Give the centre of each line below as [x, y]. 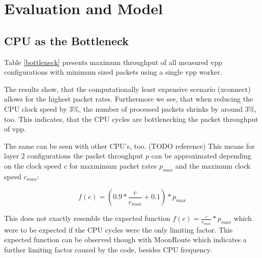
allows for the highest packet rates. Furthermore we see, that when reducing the [129, 99]
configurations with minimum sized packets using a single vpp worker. [113, 72]
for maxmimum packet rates [113, 165]
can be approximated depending [201, 156]
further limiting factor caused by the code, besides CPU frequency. [108, 249]
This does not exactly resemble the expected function [87, 218]
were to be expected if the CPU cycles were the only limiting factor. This [119, 229]
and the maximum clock [213, 165]
